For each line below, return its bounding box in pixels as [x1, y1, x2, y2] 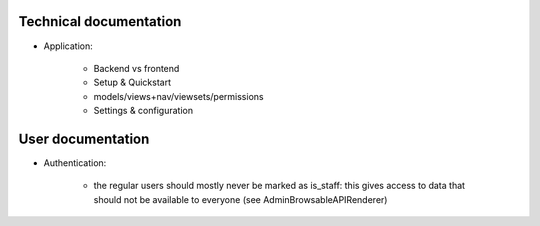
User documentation [18, 130, 150, 147]
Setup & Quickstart [93, 76, 172, 89]
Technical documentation [18, 13, 182, 30]
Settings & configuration [93, 105, 194, 117]
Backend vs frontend [93, 62, 180, 74]
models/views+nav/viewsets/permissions [93, 90, 264, 102]
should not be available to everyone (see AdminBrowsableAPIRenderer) [93, 193, 388, 205]
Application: [43, 40, 94, 52]
